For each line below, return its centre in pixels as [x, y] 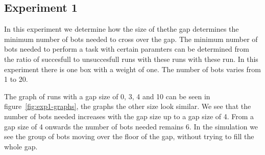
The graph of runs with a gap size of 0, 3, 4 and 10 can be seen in [107, 96]
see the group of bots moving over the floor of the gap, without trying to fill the [129, 136]
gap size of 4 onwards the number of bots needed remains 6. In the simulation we [131, 126]
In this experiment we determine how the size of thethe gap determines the [122, 29]
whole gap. [21, 146]
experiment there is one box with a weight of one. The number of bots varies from [132, 69]
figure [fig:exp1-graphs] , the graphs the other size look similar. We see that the [128, 106]
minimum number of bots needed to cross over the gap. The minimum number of [131, 39]
